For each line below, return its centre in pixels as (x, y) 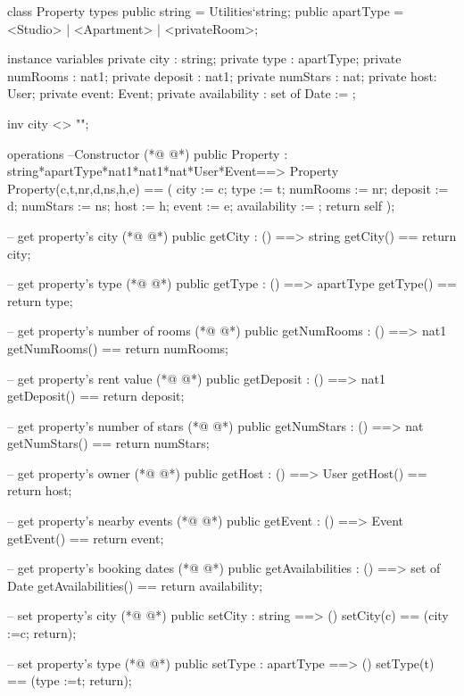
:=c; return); (42, 633)
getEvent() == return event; (86, 538)
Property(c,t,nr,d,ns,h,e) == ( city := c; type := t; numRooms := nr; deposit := (228, 188)
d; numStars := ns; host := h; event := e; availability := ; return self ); (201, 206)
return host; (40, 490)
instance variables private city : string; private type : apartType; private (204, 58)
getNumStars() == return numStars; (108, 443)
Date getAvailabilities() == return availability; (135, 585)
